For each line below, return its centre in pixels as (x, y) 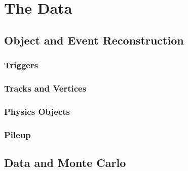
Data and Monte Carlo (65, 162)
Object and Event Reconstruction (94, 40)
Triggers (21, 65)
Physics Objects (37, 111)
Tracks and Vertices (45, 88)
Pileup (17, 134)
